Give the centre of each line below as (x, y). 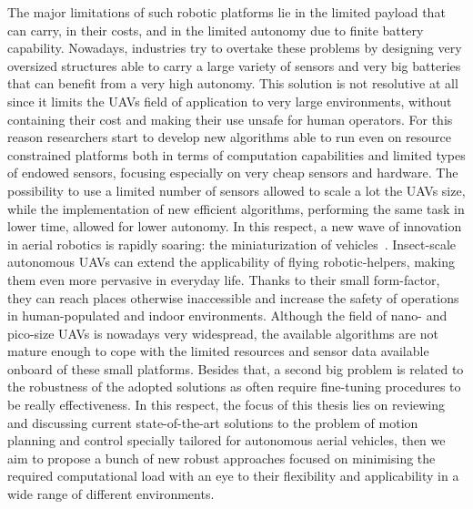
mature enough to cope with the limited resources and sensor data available (218, 351)
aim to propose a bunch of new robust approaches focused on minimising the (221, 458)
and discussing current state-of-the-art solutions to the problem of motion (213, 422)
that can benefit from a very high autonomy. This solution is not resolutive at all (233, 83)
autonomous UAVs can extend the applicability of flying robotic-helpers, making (231, 262)
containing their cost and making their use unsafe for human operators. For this (230, 119)
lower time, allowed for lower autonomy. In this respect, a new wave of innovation (235, 226)
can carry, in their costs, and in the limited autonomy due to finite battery (216, 30)
